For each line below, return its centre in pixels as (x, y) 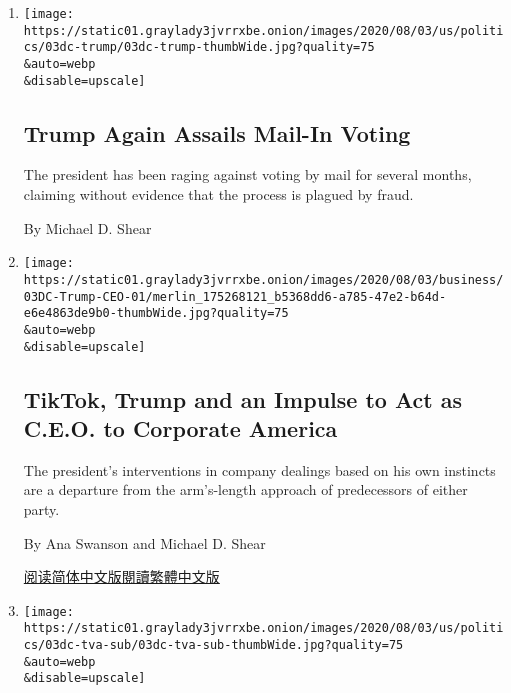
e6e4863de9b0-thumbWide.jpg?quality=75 (156, 313)
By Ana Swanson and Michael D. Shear (144, 542)
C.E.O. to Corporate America (180, 427)
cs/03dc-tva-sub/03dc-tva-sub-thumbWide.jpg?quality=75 (213, 645)
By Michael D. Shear (87, 227)
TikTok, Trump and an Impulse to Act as (242, 398)
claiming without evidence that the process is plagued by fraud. (218, 194)
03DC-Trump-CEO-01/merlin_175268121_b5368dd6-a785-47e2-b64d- (235, 296)
